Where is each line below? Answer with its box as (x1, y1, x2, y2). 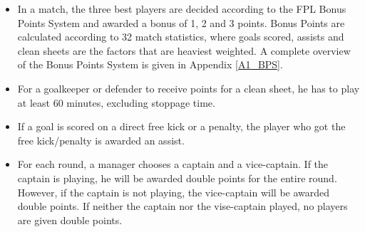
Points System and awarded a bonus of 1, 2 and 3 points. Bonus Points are (17, 15, 345, 30)
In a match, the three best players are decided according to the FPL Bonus (17, 1, 346, 16)
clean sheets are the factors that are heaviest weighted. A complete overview (17, 43, 351, 58)
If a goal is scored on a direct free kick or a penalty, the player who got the (17, 119, 346, 134)
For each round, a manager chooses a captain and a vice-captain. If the (17, 157, 329, 172)
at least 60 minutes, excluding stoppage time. (17, 95, 215, 110)
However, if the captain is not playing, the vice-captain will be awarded (17, 184, 330, 199)
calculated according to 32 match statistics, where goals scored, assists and (17, 29, 344, 44)
